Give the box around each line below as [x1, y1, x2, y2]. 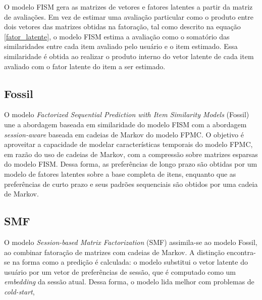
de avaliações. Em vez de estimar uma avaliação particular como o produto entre [4, 11, 253, 22]
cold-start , [4, 286, 35, 296]
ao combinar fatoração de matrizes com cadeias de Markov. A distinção [4, 246, 225, 257]
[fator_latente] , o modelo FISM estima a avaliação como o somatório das [4, 31, 230, 41]
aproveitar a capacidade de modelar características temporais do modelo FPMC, [4, 139, 253, 149]
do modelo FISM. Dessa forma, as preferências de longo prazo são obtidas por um [4, 159, 257, 169]
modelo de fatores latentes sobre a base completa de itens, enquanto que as [4, 168, 236, 179]
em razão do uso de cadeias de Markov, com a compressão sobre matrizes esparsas [4, 148, 258, 159]
